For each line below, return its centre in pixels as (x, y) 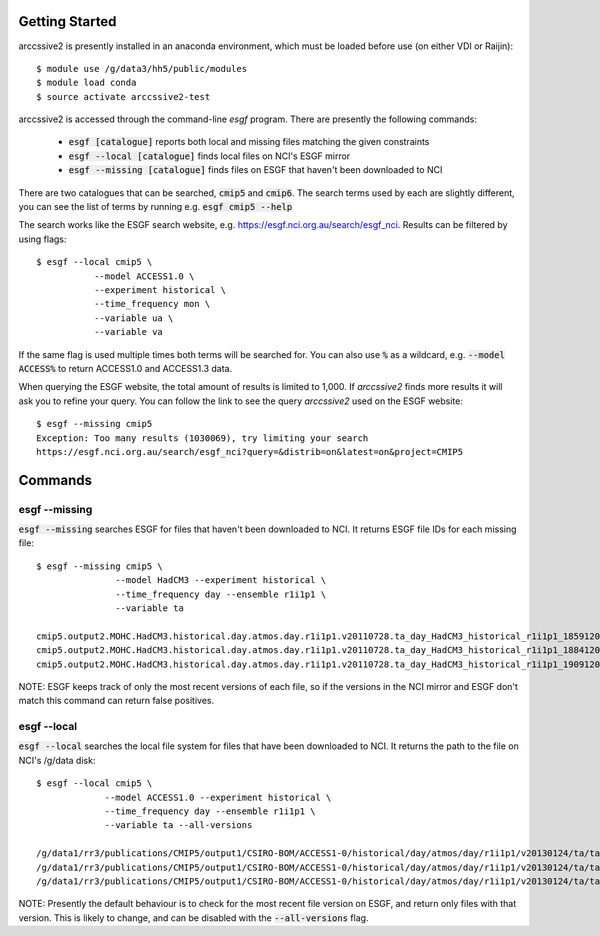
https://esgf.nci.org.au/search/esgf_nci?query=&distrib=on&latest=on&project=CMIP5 (250, 451)
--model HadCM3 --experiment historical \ (221, 580)
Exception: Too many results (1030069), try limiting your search (202, 438)
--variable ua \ (133, 318)
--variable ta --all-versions (178, 825)
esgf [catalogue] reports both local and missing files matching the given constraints (249, 142)
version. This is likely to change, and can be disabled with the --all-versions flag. (193, 917)
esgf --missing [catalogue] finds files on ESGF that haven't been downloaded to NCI (255, 170)
